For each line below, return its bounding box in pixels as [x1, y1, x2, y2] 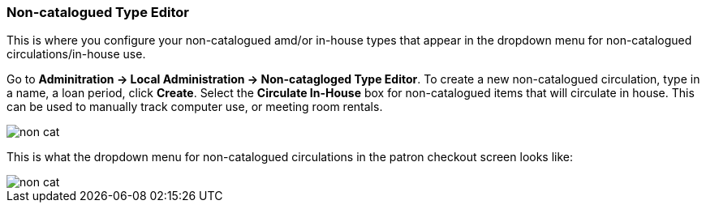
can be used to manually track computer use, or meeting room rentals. [6, 100, 383, 114]
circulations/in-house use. [6, 47, 146, 62]
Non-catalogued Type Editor [6, 4, 189, 20]
